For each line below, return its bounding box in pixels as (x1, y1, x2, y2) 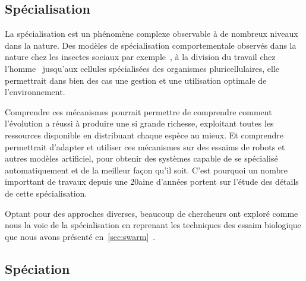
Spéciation (5, 259, 70, 277)
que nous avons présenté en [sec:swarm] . (5, 230, 156, 242)
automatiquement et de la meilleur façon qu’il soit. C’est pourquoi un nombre (5, 163, 288, 176)
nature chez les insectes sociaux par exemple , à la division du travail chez (5, 50, 276, 63)
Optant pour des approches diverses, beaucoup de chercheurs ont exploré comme (5, 207, 298, 219)
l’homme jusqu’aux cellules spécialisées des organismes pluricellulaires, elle (5, 62, 279, 74)
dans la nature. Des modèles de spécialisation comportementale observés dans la (5, 39, 296, 51)
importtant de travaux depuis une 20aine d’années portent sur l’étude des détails (5, 175, 299, 188)
